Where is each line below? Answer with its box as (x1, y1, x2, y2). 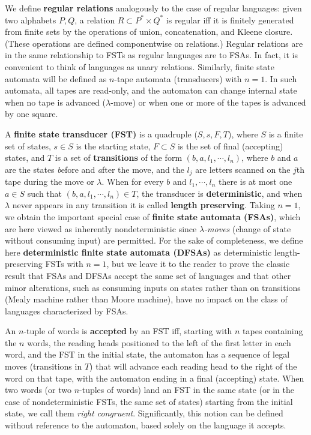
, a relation (74, 13, 115, 26)
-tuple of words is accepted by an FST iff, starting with (23, 325, 232, 337)
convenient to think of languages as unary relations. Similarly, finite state (5, 60, 274, 73)
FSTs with (45, 257, 83, 270)
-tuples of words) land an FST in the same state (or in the (79, 383, 294, 396)
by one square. (5, 107, 58, 120)
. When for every (101, 175, 164, 188)
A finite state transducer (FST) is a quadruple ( (5, 127, 198, 140)
